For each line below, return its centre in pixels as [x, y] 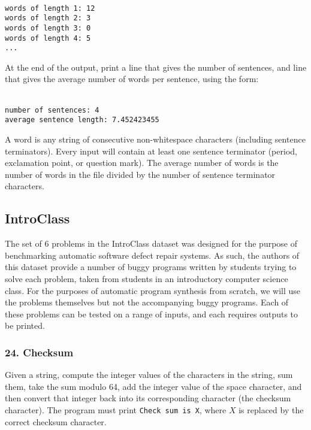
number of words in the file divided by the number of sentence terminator [140, 174]
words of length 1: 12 [50, 8]
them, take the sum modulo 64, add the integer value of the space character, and [153, 386]
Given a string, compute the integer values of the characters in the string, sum [149, 375]
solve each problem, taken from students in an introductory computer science [147, 278]
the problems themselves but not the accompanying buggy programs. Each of [147, 302]
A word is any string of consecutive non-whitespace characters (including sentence [155, 139]
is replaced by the [271, 409]
